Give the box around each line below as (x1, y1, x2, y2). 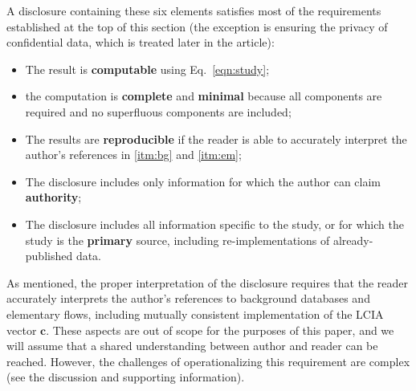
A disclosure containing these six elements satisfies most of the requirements (6, 2, 381, 18)
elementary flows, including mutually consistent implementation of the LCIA (6, 305, 384, 322)
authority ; (25, 189, 82, 206)
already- (332, 231, 373, 248)
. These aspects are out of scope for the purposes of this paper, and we (46, 321, 394, 338)
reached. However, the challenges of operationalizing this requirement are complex (6, 352, 410, 369)
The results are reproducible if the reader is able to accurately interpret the (25, 130, 407, 147)
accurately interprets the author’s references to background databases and (6, 290, 370, 307)
